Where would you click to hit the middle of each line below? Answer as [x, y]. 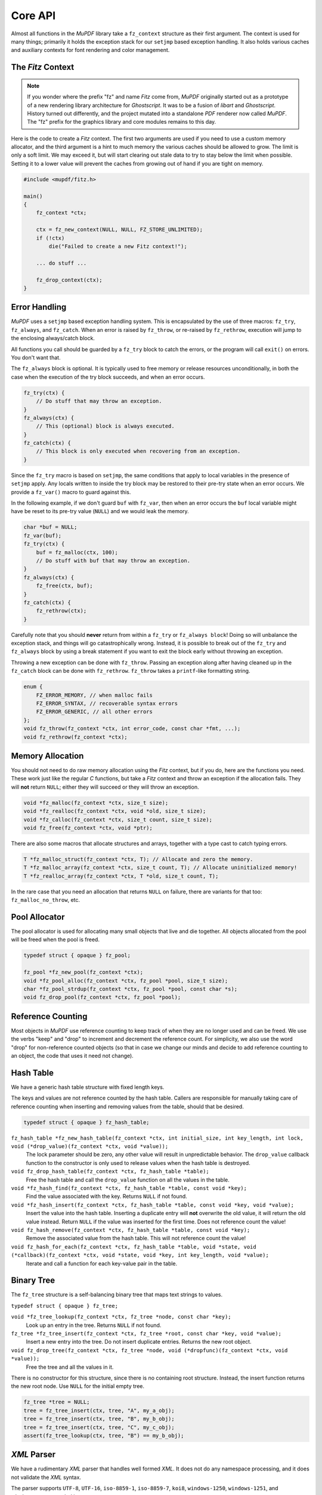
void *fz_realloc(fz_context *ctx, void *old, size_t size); [115, 811]
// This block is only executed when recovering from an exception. [138, 451]
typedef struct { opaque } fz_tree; [65, 1306]
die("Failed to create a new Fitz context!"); [118, 246]
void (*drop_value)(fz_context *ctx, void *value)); [90, 1146]
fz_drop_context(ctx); [69, 280]
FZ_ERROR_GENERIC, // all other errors [95, 712]
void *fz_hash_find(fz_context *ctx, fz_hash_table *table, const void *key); [129, 1188]
